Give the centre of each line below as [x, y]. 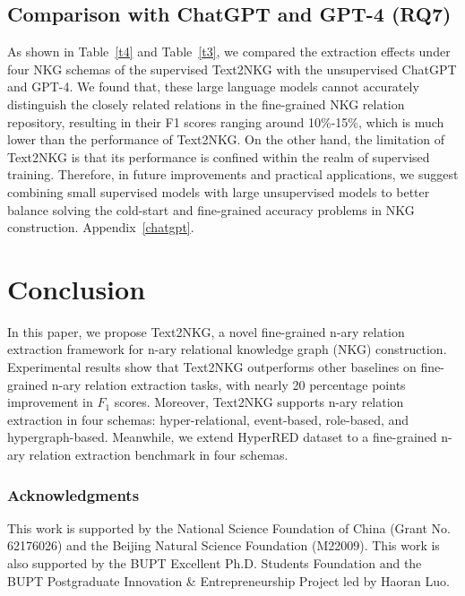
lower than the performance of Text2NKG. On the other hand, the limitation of [226, 139]
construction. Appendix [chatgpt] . [101, 227]
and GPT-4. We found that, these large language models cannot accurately [213, 86]
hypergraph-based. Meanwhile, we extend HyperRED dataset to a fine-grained [222, 437]
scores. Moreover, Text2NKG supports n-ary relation [259, 402]
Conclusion [77, 288]
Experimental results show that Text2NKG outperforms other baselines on [212, 367]
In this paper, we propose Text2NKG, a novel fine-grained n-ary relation [206, 331]
